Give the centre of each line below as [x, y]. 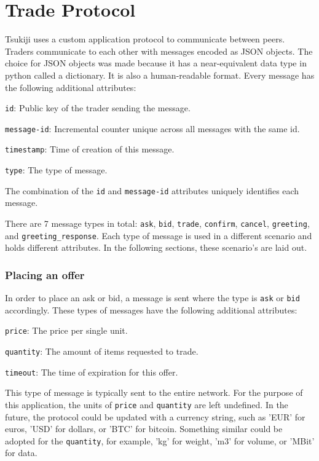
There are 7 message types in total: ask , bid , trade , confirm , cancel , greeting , [157, 223]
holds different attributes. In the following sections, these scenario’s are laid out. [156, 247]
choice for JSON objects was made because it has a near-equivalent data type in [156, 63]
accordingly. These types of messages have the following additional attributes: [151, 309]
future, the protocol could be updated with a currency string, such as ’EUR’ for [155, 416]
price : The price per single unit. [66, 330]
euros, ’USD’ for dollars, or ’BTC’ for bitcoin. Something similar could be [144, 429]
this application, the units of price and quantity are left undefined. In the [147, 404]
